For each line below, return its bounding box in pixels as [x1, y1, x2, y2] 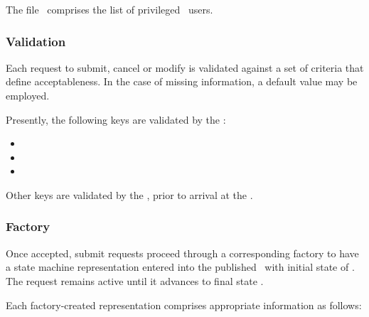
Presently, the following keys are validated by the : [6, 112, 226, 127]
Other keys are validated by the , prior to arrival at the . [6, 187, 253, 202]
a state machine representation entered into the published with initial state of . [6, 259, 355, 274]
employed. [6, 88, 50, 102]
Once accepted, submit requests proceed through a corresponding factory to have [6, 245, 359, 260]
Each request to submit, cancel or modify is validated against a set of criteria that [6, 60, 364, 75]
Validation [6, 32, 66, 50]
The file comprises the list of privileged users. [6, 2, 213, 16]
